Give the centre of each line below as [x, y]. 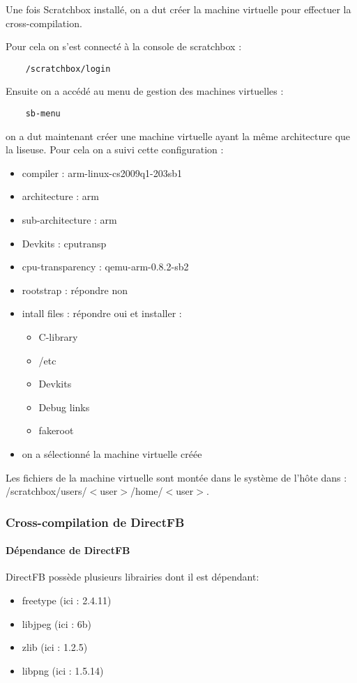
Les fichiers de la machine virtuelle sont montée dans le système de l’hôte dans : [176, 477]
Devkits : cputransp [64, 243]
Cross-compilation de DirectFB [95, 522]
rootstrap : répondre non [75, 290]
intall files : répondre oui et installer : [102, 313]
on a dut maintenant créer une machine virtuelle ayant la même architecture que [178, 136]
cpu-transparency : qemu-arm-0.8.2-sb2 [105, 267]
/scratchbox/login [68, 69]
